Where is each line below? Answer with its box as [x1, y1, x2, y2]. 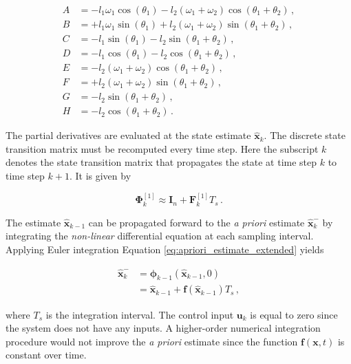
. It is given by [69, 169, 131, 183]
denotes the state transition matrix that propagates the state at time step [6, 155, 317, 169]
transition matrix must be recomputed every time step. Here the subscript [6, 141, 319, 156]
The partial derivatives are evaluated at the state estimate [6, 128, 251, 142]
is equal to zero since [250, 307, 338, 321]
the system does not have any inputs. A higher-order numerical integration [6, 321, 321, 335]
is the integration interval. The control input [45, 307, 234, 321]
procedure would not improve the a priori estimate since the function [6, 334, 298, 348]
